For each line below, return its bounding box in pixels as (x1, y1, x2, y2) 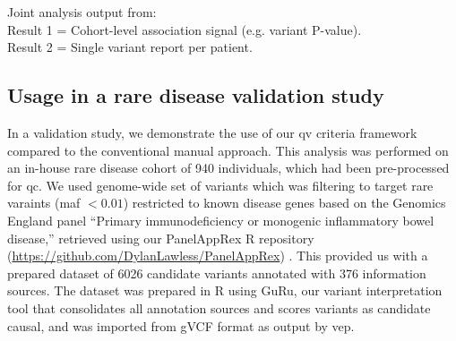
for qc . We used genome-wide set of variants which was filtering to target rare (7, 175, 434, 194)
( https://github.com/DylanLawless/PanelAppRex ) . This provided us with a (7, 246, 428, 265)
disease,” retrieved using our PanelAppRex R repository (7, 228, 314, 247)
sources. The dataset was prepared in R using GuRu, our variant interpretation (7, 281, 443, 300)
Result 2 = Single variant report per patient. (7, 38, 253, 56)
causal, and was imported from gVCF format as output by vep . (7, 316, 355, 335)
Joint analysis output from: (7, 3, 157, 21)
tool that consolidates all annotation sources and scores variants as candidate (7, 298, 431, 317)
